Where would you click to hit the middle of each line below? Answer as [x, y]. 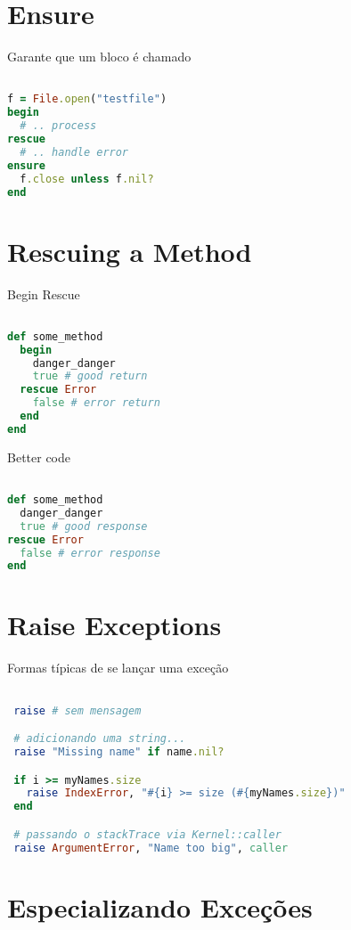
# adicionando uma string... [100, 739]
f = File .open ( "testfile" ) [87, 99]
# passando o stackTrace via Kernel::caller [147, 834]
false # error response [90, 553]
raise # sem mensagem [78, 710]
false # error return [96, 403]
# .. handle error [74, 152]
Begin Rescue [44, 294]
